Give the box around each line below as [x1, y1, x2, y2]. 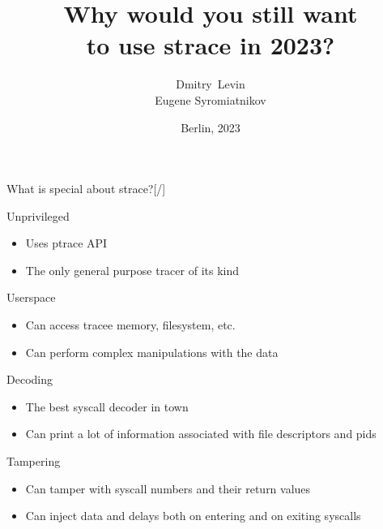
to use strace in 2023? [86, 28, 335, 62]
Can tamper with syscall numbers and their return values [25, 480, 311, 497]
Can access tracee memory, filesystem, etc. [25, 316, 236, 333]
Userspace [6, 289, 56, 306]
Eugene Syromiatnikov [155, 91, 266, 108]
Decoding [6, 371, 53, 388]
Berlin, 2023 [181, 118, 240, 135]
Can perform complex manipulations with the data [25, 343, 279, 360]
